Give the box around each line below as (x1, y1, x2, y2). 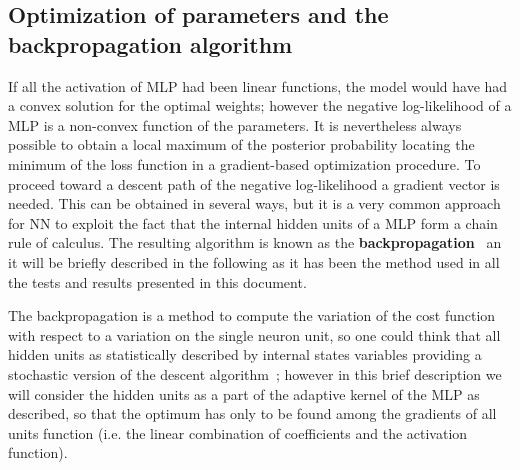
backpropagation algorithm (8, 28, 293, 59)
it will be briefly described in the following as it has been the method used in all (8, 251, 500, 272)
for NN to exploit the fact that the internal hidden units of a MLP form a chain (8, 212, 498, 233)
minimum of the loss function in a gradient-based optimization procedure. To (8, 153, 481, 174)
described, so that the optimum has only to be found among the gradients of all (8, 403, 497, 424)
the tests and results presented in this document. (8, 271, 307, 292)
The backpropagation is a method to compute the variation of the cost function (8, 305, 496, 326)
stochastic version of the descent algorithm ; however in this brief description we (8, 363, 502, 384)
